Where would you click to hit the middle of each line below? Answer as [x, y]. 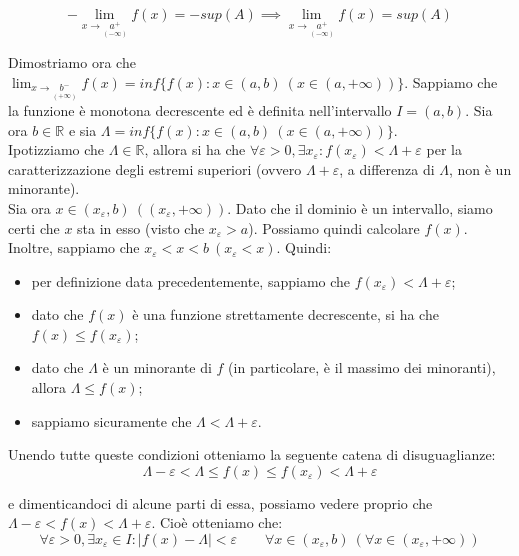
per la [444, 149]
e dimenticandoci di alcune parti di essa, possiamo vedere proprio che [220, 502]
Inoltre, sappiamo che [74, 247]
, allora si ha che [195, 149]
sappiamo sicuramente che [111, 420]
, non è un [480, 168]
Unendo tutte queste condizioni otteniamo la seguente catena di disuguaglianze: [252, 454]
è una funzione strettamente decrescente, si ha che [285, 314]
